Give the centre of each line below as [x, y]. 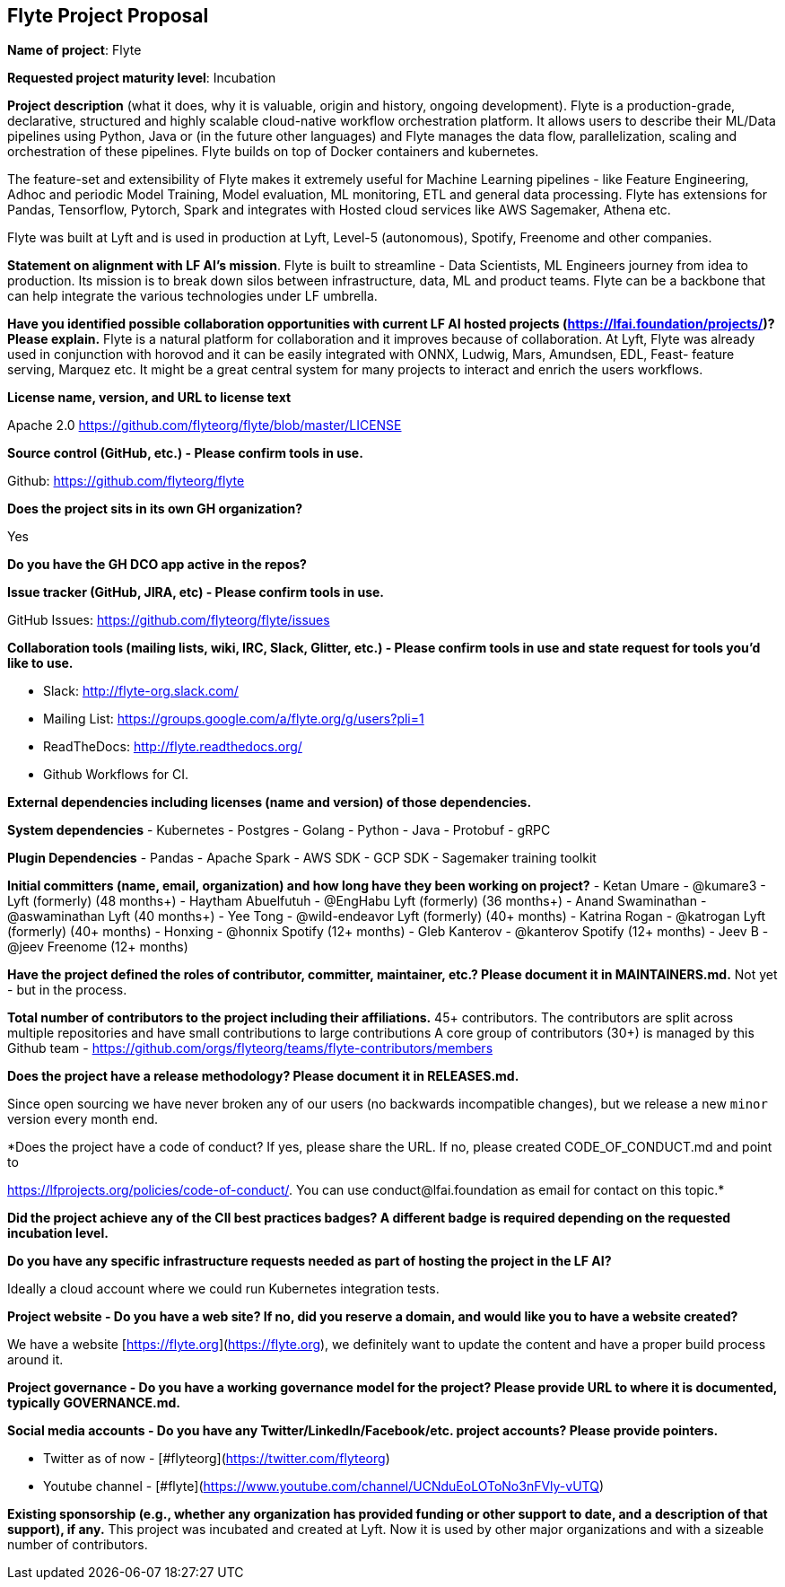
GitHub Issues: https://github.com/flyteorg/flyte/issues [169, 620]
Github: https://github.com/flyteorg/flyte [126, 481]
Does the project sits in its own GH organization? [155, 509]
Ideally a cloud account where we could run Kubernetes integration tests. [223, 1289]
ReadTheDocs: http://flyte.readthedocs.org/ [173, 747]
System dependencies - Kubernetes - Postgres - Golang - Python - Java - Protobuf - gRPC [279, 830]
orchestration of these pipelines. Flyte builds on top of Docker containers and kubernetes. [273, 152]
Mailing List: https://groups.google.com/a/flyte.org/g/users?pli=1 [234, 719]
